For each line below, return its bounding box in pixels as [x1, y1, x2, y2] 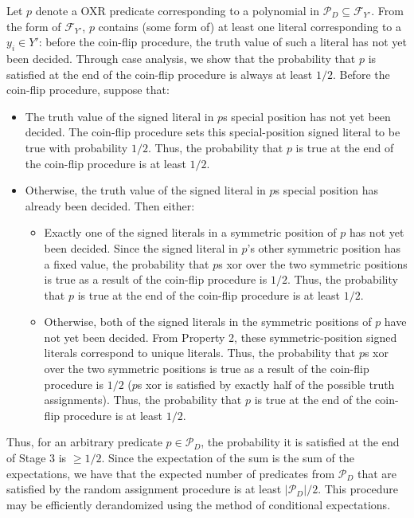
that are [357, 465, 397, 481]
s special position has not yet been [223, 108, 391, 124]
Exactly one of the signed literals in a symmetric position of [44, 224, 337, 241]
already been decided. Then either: [25, 197, 195, 214]
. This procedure [318, 481, 399, 497]
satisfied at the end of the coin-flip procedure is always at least [6, 65, 313, 82]
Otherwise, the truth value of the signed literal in [25, 182, 266, 198]
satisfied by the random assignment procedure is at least [6, 481, 282, 497]
